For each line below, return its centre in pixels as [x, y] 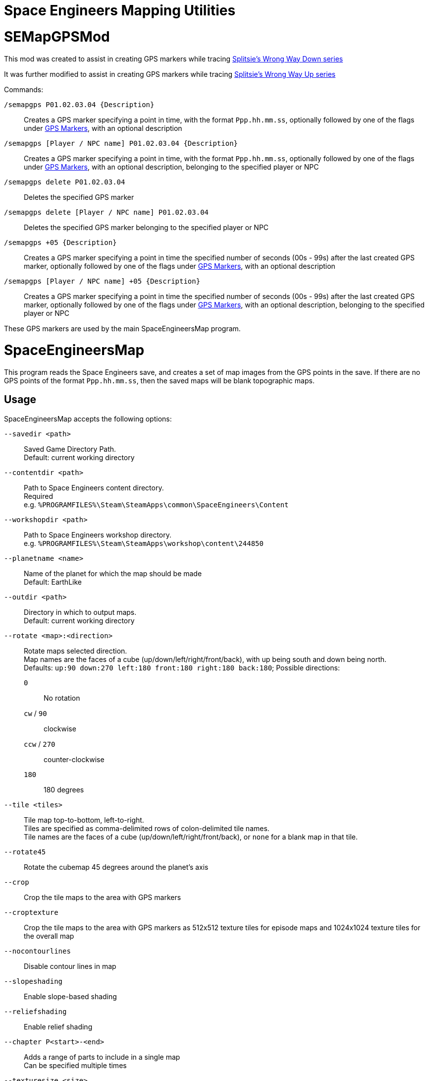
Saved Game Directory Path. [70, 449]
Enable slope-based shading [70, 996]
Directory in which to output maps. [80, 612]
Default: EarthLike [53, 582]
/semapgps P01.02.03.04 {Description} [79, 104]
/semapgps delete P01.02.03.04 [65, 182]
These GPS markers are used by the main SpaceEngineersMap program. [122, 328]
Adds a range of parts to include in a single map [102, 1057]
